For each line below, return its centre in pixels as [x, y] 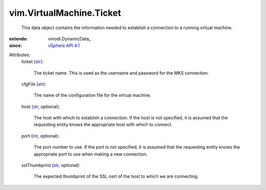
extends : [18, 38]
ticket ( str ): [33, 62]
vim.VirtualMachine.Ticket [65, 13]
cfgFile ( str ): [34, 84]
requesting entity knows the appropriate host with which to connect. [103, 125]
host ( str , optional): [41, 107]
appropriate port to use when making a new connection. [91, 154]
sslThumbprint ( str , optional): [51, 165]
